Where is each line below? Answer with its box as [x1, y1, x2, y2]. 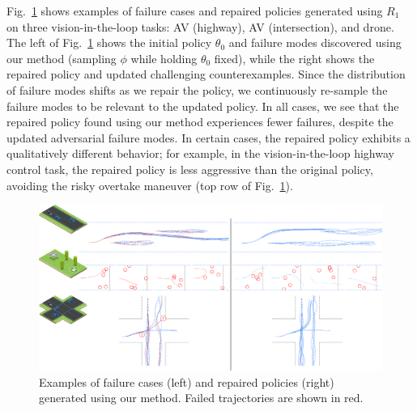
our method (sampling [6, 49, 117, 66]
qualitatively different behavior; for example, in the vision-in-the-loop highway [6, 145, 394, 162]
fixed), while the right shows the [214, 49, 375, 66]
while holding [130, 49, 198, 66]
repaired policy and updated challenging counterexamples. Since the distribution [6, 66, 406, 83]
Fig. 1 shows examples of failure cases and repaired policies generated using [6, 2, 383, 19]
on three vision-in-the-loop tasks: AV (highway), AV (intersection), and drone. [6, 18, 394, 35]
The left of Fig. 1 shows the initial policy [6, 34, 212, 51]
